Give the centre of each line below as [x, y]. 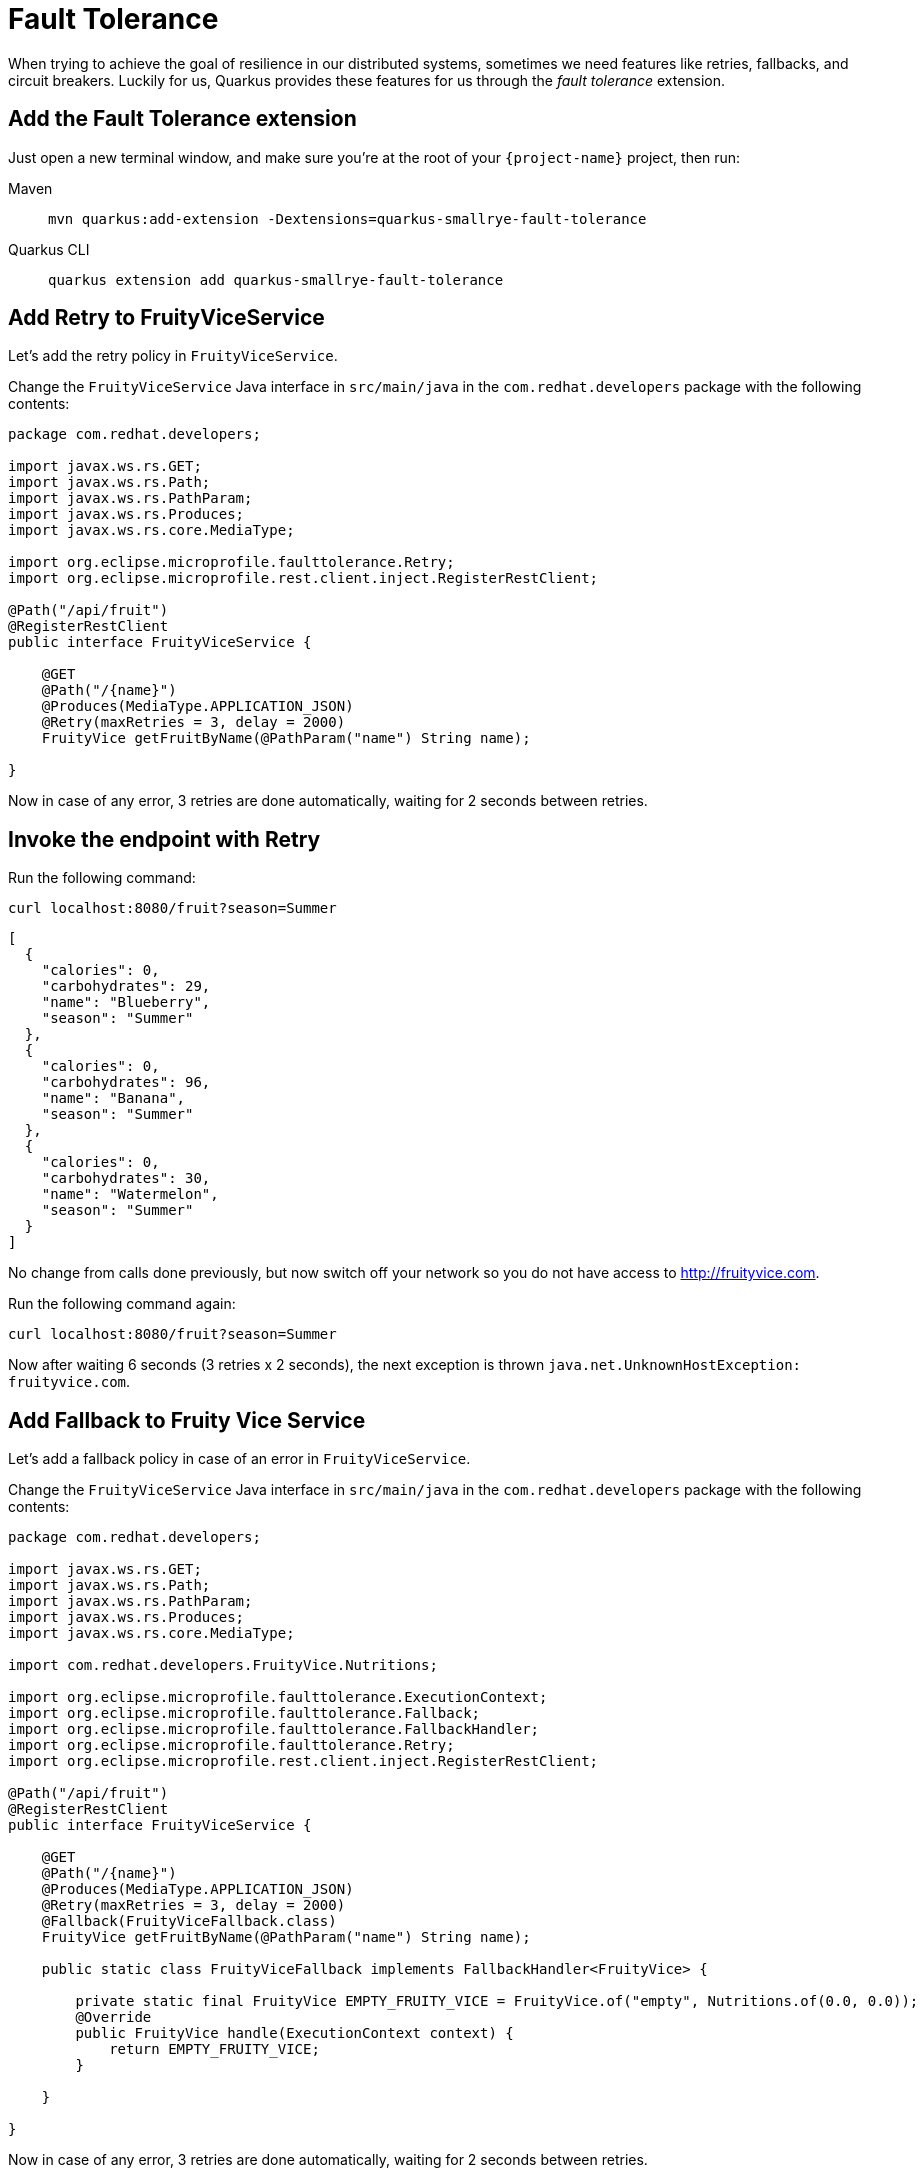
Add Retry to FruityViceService [166, 318]
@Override [113, 2017]
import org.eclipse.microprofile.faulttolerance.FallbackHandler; [274, 1729]
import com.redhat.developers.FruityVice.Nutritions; [223, 1665]
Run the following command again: [122, 1304]
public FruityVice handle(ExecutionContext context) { [294, 2033]
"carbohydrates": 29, [126, 986]
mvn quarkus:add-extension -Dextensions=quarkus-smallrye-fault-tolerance [347, 218]
